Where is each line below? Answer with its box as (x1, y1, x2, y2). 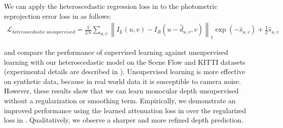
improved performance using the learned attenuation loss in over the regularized (4, 105, 246, 115)
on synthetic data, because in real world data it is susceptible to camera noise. (4, 76, 241, 86)
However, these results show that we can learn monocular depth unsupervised (4, 85, 239, 96)
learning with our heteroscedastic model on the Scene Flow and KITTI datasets (4, 56, 245, 67)
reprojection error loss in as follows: (4, 10, 112, 21)
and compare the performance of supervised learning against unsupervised (4, 47, 228, 57)
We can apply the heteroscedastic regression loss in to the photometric (4, 1, 217, 11)
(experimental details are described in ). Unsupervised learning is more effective (4, 66, 245, 77)
